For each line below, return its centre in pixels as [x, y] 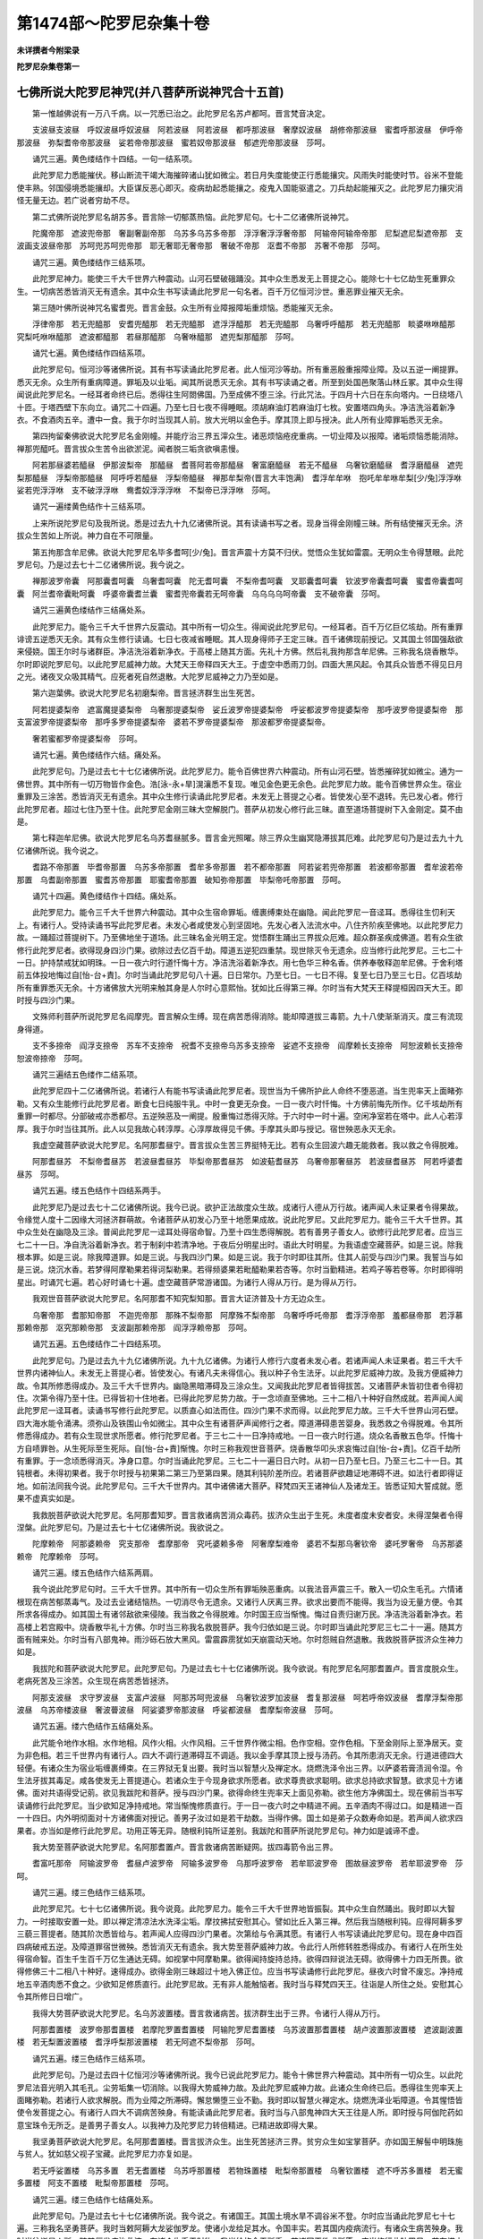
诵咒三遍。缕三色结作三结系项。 [91, 1892]
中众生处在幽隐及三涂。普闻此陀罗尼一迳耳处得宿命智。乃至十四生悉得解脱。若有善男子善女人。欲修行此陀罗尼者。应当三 [240, 1232]
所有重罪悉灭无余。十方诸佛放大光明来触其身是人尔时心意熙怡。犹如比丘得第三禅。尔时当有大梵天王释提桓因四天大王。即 [240, 987]
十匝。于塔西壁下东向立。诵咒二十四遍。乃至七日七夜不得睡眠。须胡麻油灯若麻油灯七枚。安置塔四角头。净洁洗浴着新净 [236, 407]
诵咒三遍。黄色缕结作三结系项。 [91, 262]
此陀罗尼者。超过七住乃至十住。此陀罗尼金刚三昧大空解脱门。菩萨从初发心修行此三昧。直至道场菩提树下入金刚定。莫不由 [240, 809]
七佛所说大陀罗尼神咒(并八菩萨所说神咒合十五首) [150, 92]
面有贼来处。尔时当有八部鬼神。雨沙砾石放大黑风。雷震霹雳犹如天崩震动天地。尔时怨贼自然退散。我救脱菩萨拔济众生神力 [240, 1640]
